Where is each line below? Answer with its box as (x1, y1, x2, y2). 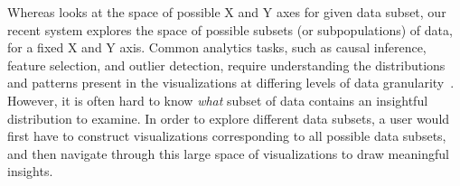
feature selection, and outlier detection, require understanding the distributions (7, 55, 446, 74)
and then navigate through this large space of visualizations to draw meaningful (7, 144, 449, 163)
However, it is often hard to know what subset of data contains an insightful (7, 90, 428, 109)
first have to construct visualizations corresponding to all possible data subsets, (7, 126, 446, 145)
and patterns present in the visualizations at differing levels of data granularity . (7, 73, 455, 92)
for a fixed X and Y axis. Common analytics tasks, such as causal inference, (7, 38, 427, 57)
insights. (7, 162, 53, 181)
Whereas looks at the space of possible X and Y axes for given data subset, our (7, 3, 446, 21)
